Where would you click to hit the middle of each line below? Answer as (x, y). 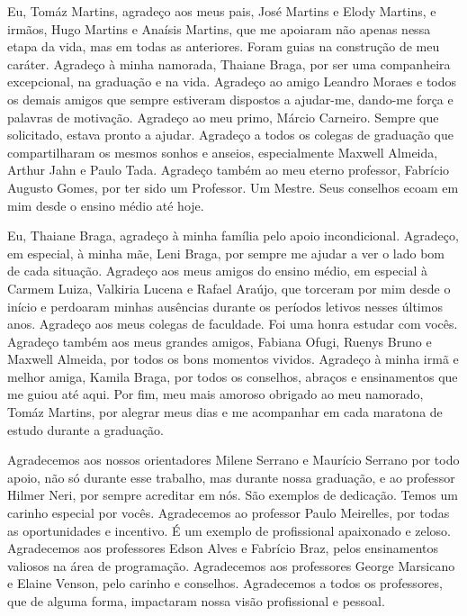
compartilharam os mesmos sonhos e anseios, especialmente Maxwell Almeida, (223, 152)
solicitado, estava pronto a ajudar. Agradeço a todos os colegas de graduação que (230, 135)
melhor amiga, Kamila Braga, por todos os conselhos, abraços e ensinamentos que (233, 376)
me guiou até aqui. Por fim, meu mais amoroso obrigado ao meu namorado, (216, 394)
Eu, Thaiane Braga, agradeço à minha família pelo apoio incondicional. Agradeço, (233, 236)
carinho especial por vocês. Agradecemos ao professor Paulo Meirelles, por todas (229, 513)
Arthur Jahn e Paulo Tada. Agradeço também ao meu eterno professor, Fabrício (229, 170)
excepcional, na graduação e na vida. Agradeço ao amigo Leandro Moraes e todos (232, 82)
